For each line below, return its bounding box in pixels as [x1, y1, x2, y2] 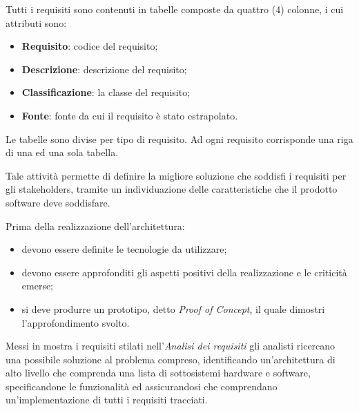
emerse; [21, 278, 54, 293]
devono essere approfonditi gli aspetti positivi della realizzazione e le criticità [21, 265, 347, 279]
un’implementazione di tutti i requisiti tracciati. [6, 392, 208, 407]
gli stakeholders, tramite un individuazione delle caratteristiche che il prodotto [6, 182, 338, 196]
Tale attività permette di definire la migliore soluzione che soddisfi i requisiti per [6, 168, 347, 182]
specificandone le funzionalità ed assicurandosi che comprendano [6, 379, 278, 393]
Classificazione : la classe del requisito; [21, 85, 191, 99]
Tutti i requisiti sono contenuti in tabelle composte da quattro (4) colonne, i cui [6, 2, 344, 16]
